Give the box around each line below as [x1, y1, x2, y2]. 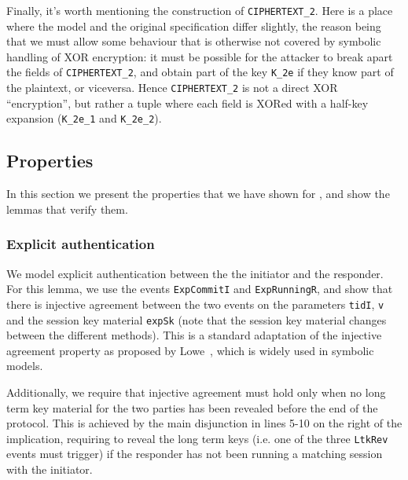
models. [6, 357, 43, 374]
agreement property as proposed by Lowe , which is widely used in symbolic [6, 342, 374, 358]
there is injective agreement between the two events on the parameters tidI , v [6, 295, 384, 312]
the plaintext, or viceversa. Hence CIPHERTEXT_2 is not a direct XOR [6, 79, 338, 96]
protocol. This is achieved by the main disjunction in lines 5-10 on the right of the [6, 415, 402, 431]
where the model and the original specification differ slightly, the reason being [6, 17, 381, 34]
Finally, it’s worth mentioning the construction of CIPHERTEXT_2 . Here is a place [6, 2, 393, 18]
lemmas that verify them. [6, 200, 128, 217]
